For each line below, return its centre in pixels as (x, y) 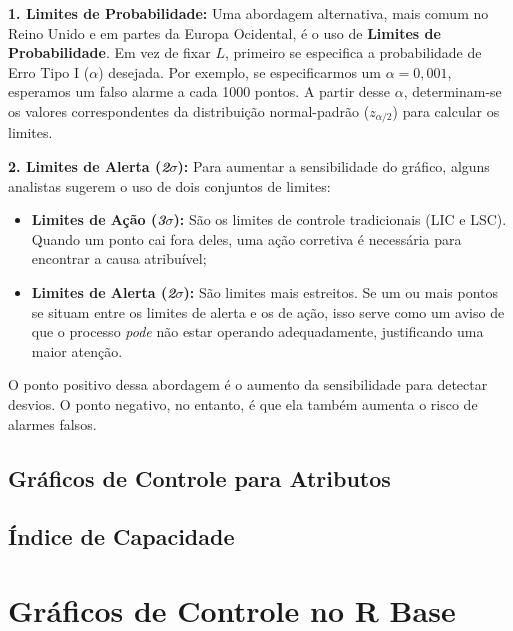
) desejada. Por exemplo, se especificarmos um (240, 71)
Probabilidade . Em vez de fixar (109, 52)
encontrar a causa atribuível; (119, 258)
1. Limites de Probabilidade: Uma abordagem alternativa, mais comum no (248, 13)
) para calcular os (446, 110)
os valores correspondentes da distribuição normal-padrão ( (189, 110)
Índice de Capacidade (121, 536)
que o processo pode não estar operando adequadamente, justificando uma (257, 331)
